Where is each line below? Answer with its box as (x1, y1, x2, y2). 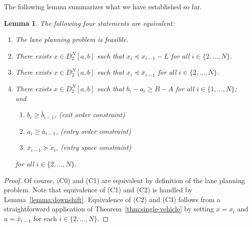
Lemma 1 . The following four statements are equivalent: (4, 18, 174, 28)
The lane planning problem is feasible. (15, 34, 129, 44)
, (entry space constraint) (56, 142, 132, 152)
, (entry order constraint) (56, 125, 131, 136)
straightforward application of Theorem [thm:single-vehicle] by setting (4, 204, 214, 214)
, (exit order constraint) (54, 109, 125, 120)
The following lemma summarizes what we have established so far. (4, 1, 202, 11)
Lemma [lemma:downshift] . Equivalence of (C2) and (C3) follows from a (4, 194, 220, 204)
